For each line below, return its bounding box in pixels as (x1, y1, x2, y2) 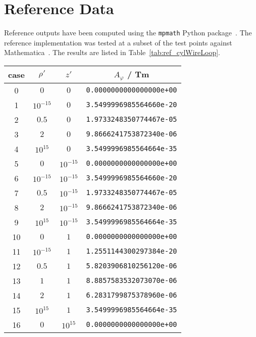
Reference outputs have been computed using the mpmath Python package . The (4, 27, 252, 38)
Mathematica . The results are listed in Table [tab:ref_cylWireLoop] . (4, 47, 221, 58)
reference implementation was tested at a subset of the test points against (4, 37, 232, 47)
